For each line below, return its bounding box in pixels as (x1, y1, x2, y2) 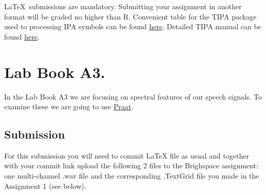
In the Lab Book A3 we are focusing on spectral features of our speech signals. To (4, 91, 262, 102)
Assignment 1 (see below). (4, 180, 86, 191)
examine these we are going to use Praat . (4, 101, 134, 112)
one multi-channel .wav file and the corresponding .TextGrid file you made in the (4, 170, 259, 181)
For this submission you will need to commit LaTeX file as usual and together (4, 150, 249, 161)
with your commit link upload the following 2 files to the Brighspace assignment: (4, 160, 258, 171)
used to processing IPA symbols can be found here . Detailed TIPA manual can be (4, 21, 261, 32)
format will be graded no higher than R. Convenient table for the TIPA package (4, 11, 257, 22)
